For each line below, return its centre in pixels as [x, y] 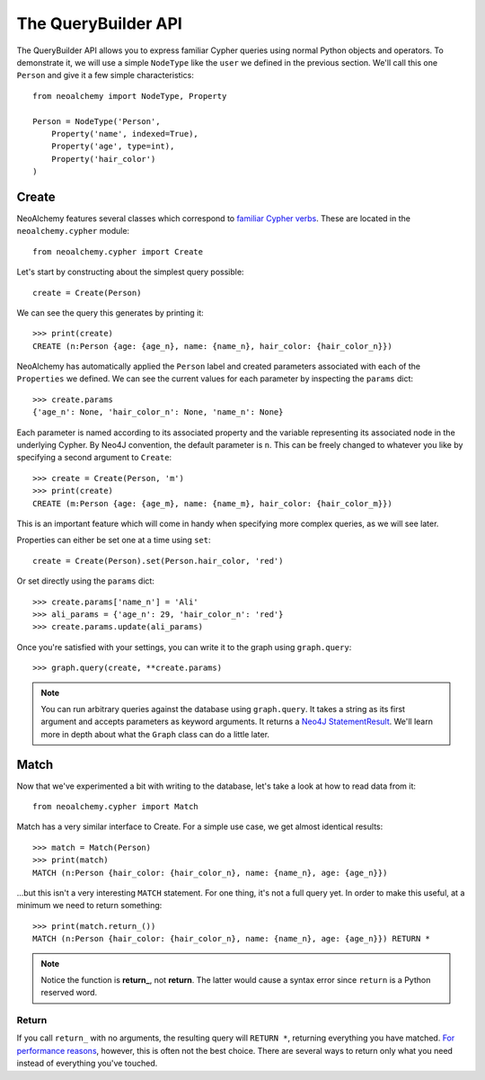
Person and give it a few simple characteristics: [106, 76]
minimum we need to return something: [89, 906]
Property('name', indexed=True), [125, 134]
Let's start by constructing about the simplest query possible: [130, 272]
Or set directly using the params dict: [85, 581]
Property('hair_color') [103, 159]
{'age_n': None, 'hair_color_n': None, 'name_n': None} [158, 412]
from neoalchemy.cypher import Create [118, 251]
